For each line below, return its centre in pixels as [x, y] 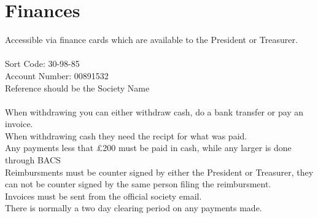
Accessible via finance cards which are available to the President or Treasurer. [151, 40]
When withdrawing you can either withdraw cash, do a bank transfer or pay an [154, 111]
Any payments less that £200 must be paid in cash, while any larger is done [148, 148]
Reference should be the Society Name [77, 88]
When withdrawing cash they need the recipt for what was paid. [126, 135]
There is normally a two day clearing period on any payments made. [134, 208]
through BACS [33, 160]
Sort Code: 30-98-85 [42, 64]
